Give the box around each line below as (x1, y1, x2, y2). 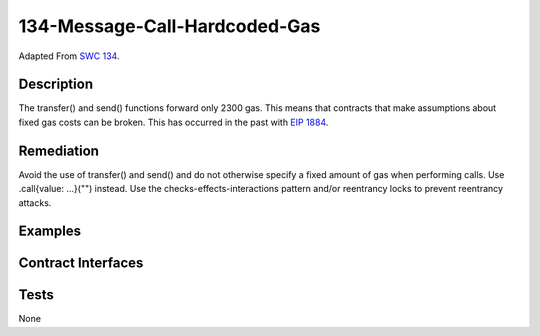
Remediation (18, 142, 100, 159)
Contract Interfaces (18, 255, 144, 272)
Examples (18, 223, 82, 240)
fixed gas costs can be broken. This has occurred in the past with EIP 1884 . (18, 116, 329, 128)
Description (18, 76, 94, 93)
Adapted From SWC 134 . (18, 50, 120, 62)
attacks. (18, 196, 52, 209)
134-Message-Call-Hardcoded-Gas (18, 15, 321, 37)
